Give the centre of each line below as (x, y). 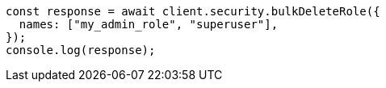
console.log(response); (81, 50)
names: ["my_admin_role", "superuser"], (149, 24)
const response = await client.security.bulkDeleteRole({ (193, 11)
